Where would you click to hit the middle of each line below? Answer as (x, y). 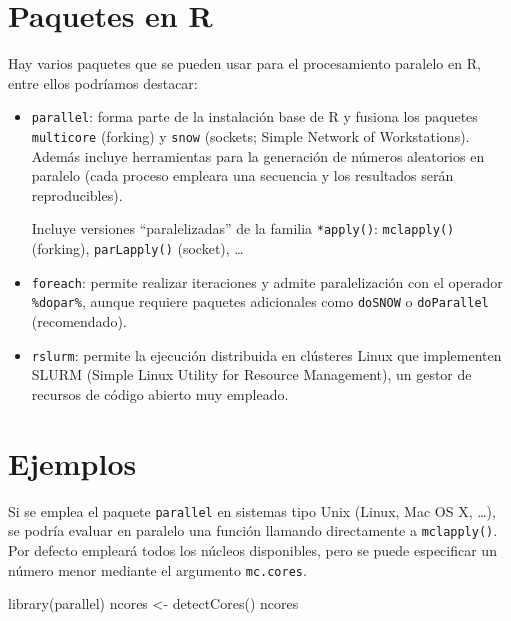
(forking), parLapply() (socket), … (137, 248)
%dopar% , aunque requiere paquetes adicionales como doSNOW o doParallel (260, 301)
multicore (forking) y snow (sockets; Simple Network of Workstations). (250, 135)
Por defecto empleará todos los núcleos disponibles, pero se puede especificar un (252, 549)
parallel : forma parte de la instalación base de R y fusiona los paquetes (254, 116)
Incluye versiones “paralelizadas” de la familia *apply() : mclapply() (243, 228)
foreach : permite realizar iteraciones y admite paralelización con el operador (267, 281)
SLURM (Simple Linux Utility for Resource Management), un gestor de (251, 374)
